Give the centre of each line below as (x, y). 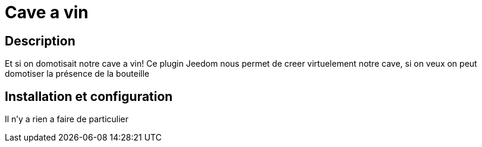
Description (40, 41)
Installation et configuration (89, 96)
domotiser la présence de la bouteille (77, 74)
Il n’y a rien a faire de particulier (67, 119)
